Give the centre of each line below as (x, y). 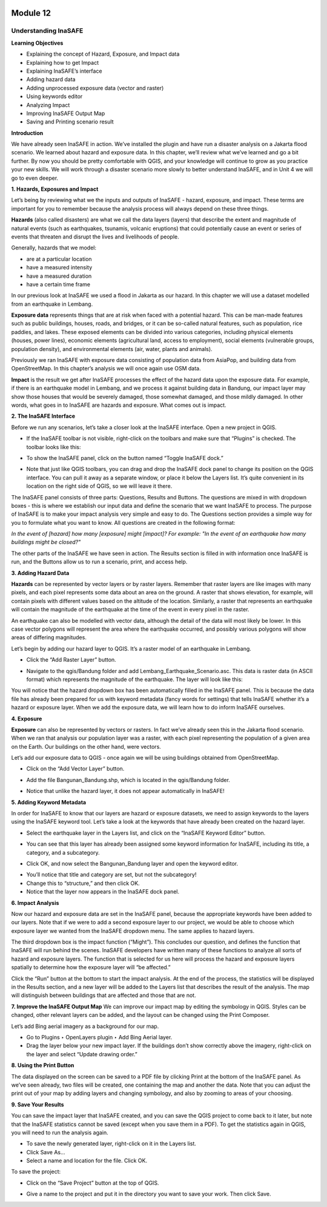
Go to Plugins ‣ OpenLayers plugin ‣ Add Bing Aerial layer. (99, 1037)
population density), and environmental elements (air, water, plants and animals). (112, 349)
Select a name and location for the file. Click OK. (87, 1161)
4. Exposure (27, 719)
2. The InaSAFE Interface (43, 416)
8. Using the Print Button (43, 1065)
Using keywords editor (54, 96)
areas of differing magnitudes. (49, 637)
